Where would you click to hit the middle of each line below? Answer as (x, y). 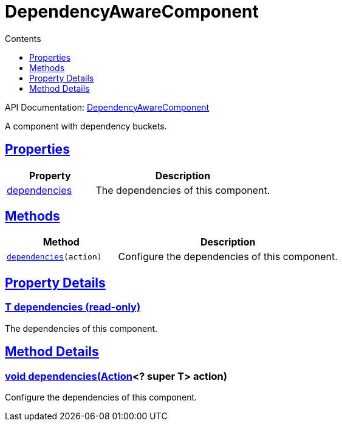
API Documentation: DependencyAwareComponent (107, 107)
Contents (23, 38)
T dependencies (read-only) (73, 307)
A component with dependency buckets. (86, 126)
